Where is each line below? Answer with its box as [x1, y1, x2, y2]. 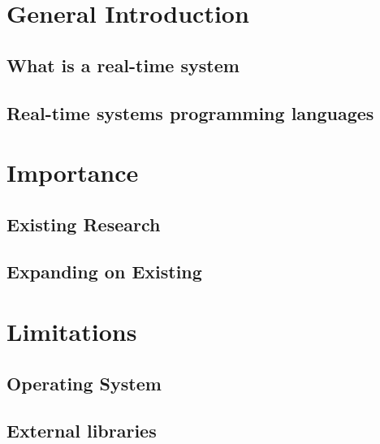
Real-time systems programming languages [6, 100, 374, 125]
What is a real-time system [6, 52, 240, 77]
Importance [6, 156, 139, 189]
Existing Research [6, 211, 161, 236]
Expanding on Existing [6, 259, 202, 284]
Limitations [6, 315, 137, 348]
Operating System [6, 370, 162, 395]
